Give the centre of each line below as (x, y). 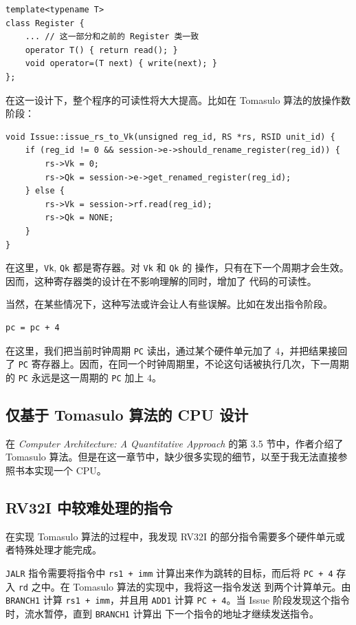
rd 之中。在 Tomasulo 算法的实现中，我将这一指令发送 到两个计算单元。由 (185, 586)
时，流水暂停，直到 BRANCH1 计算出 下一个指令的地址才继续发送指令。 (163, 613)
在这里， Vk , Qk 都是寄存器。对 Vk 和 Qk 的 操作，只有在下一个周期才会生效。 (177, 267)
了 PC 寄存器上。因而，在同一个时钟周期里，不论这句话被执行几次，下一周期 (177, 364)
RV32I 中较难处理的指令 (89, 507)
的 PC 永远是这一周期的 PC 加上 (75, 377)
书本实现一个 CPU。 (60, 470)
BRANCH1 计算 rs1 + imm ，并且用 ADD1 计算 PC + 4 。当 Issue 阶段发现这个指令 (178, 600)
